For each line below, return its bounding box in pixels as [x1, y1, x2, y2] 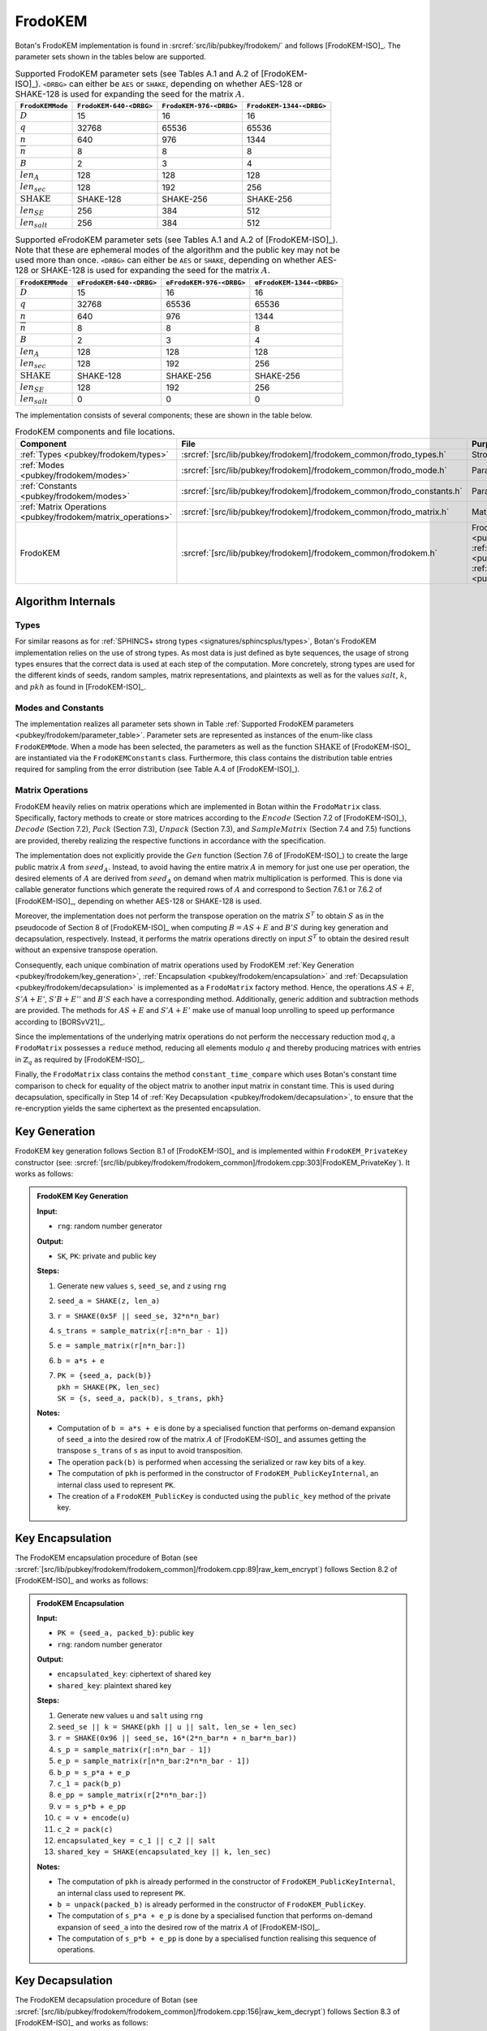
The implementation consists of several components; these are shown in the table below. [15, 410, 312, 420]
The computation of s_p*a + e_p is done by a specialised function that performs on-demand [57, 1911, 373, 1921]
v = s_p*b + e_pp [57, 1802, 126, 1811]
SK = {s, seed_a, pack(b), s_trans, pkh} [57, 1393, 225, 1403]
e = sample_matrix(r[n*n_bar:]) [57, 1341, 186, 1350]
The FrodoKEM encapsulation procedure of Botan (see [15, 1552, 198, 1563]
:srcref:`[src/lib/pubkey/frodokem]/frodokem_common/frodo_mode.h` [181, 465, 447, 476]
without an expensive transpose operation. [15, 945, 158, 955]
